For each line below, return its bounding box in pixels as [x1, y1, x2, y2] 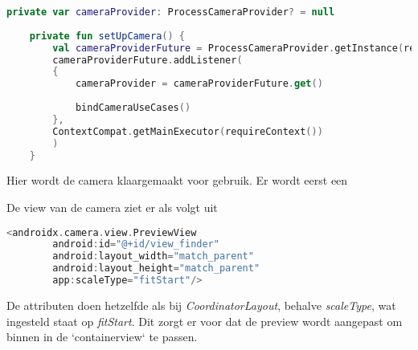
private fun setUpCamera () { [29, 30, 186, 42]
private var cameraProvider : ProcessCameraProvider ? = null [6, 6, 335, 18]
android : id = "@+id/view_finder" [52, 238, 219, 250]
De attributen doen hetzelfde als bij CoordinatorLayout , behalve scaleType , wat [6, 296, 396, 313]
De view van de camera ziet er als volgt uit [6, 198, 218, 215]
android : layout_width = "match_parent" [52, 250, 254, 262]
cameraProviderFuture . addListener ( [52, 54, 243, 66]
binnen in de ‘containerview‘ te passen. [6, 328, 198, 345]
